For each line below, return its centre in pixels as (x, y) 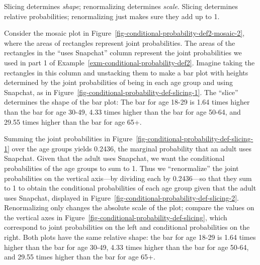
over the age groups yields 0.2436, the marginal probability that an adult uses (132, 148)
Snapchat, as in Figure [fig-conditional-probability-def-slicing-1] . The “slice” (121, 92)
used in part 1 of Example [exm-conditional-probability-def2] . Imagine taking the (129, 62)
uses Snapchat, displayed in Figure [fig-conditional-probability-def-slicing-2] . (121, 197)
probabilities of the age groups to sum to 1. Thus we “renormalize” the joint (121, 168)
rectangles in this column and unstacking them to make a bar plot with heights (126, 72)
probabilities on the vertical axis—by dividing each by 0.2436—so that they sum (128, 178)
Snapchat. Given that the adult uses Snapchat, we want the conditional (114, 158)
